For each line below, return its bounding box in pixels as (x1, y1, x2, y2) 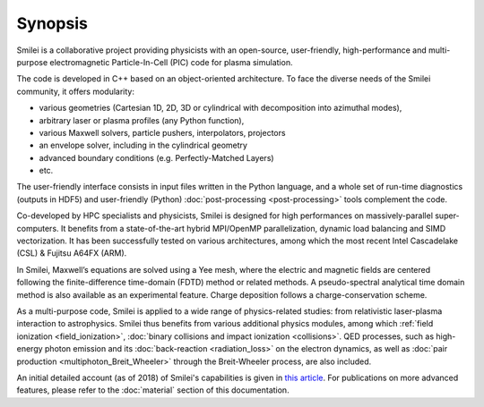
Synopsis (16, 13, 89, 33)
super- (435, 210, 461, 221)
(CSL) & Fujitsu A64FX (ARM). (16, 248, 127, 259)
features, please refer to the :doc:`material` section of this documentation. (16, 385, 290, 395)
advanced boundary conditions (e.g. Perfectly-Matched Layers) (39, 152, 274, 163)
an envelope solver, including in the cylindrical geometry (39, 140, 248, 151)
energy (16, 343, 44, 354)
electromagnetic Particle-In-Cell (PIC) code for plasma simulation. (49, 56, 293, 67)
